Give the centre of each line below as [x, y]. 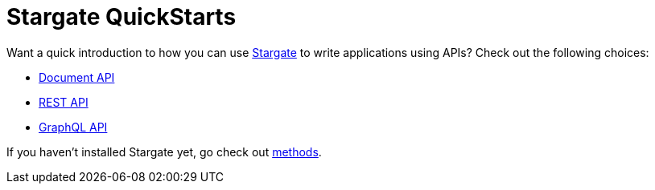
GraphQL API [73, 127]
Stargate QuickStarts [122, 17]
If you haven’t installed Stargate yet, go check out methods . [164, 152]
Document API [77, 77]
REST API [64, 102]
